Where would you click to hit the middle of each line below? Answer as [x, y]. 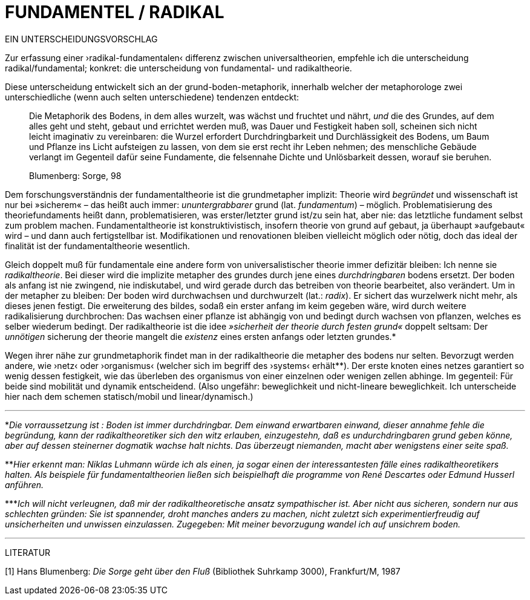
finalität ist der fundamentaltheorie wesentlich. [97, 246]
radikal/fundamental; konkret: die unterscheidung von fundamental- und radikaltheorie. [178, 68]
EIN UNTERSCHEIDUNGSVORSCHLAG [81, 39]
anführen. [25, 484]
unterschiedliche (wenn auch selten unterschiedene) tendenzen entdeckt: [152, 97]
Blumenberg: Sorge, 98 [75, 175]
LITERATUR [28, 552]
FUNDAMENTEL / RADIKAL [115, 12]
